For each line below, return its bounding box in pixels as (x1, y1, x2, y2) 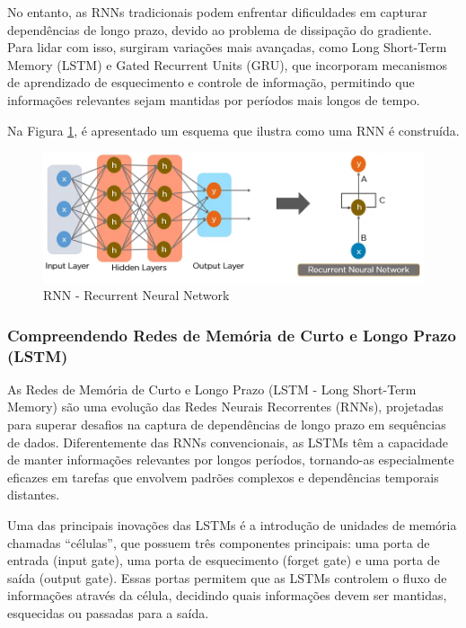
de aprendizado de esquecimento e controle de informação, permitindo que (7, 73, 415, 92)
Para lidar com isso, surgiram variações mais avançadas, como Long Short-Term (7, 38, 447, 57)
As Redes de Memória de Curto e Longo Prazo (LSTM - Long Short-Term (7, 379, 417, 398)
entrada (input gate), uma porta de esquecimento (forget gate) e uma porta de (7, 551, 440, 570)
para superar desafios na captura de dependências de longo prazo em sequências (7, 415, 446, 434)
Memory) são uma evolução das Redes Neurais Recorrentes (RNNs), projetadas (7, 397, 444, 416)
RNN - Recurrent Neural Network (43, 286, 230, 305)
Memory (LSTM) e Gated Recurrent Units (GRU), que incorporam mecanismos (7, 55, 448, 74)
